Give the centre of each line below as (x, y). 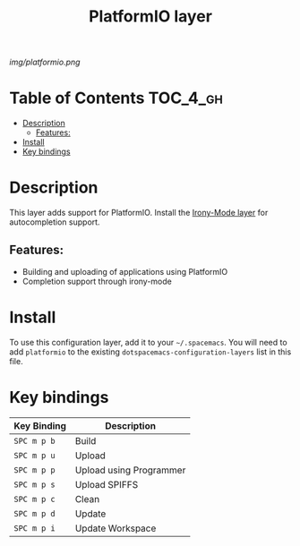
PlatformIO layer (150, 17)
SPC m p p (34, 470)
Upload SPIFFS (107, 484)
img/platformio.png (45, 62)
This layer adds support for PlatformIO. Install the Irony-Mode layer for (139, 213)
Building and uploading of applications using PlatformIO (125, 271)
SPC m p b (34, 441)
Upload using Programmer (130, 470)
